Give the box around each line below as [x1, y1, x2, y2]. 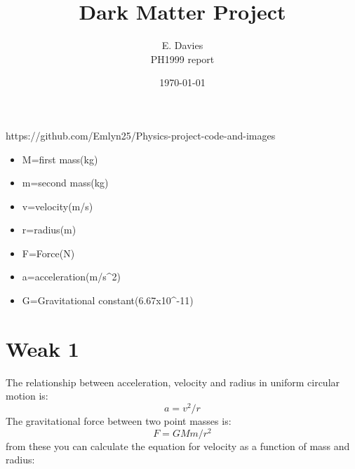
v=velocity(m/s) [22, 198, 93, 213]
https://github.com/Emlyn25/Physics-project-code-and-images [6, 128, 276, 142]
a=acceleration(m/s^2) [22, 269, 121, 284]
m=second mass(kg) [22, 175, 109, 190]
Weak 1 [6, 334, 79, 362]
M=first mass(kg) [22, 151, 98, 166]
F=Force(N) [22, 245, 75, 260]
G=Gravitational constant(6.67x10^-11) [22, 293, 194, 308]
